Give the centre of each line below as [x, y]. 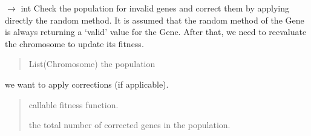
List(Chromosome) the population [92, 64]
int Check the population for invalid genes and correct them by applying [155, 8]
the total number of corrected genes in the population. [129, 125]
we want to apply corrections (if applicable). [87, 84]
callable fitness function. [74, 104]
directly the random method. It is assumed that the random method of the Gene [155, 20]
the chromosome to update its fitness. [74, 43]
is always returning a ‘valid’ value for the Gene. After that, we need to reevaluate [156, 32]
